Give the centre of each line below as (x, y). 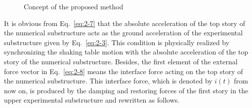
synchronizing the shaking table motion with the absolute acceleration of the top (126, 52)
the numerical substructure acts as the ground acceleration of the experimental (124, 33)
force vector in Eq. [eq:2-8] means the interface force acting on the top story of (124, 71)
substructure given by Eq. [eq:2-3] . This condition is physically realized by (117, 42)
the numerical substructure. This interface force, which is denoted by (108, 81)
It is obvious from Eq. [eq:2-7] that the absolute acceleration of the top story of (125, 23)
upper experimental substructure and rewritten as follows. (92, 100)
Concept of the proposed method (74, 6)
